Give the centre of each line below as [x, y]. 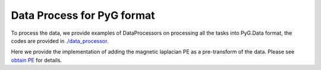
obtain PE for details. [37, 60]
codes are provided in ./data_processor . [60, 41]
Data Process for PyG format [83, 15]
